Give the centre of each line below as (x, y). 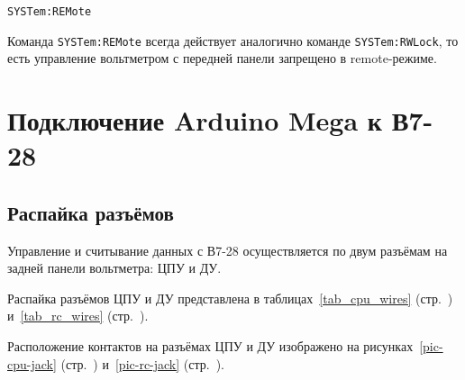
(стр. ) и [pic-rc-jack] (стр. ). (143, 363)
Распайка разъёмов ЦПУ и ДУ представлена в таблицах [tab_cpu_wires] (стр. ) (230, 298)
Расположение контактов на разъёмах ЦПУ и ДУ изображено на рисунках (210, 346)
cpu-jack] (32, 363)
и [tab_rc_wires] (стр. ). (78, 316)
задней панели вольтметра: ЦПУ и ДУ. (114, 268)
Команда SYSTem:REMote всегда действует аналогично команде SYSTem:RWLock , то (233, 40)
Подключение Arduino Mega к (195, 120)
